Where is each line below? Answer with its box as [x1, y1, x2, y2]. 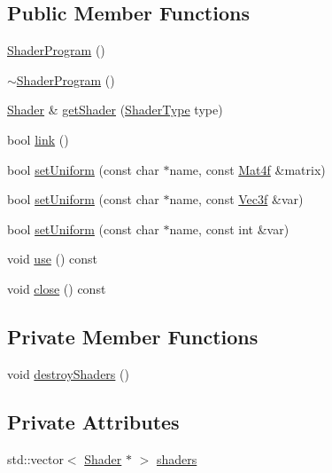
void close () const [7, 279, 106, 297]
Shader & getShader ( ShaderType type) [7, 100, 223, 119]
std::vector [7, 449, 64, 468]
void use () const [7, 249, 98, 268]
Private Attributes [7, 407, 180, 435]
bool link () [7, 130, 69, 148]
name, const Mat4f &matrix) [169, 160, 326, 178]
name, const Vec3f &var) [169, 190, 304, 209]
